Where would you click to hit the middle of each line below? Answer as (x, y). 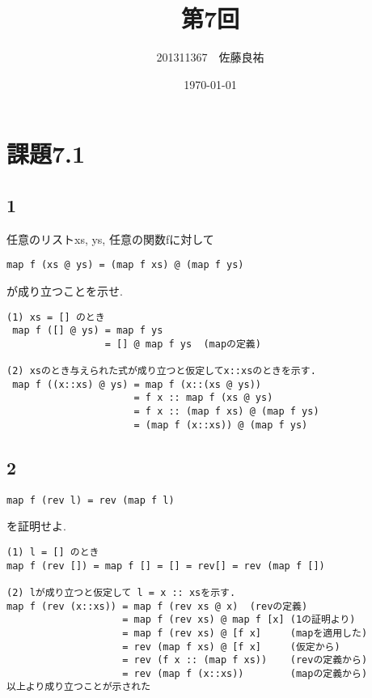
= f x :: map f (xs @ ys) (203, 398)
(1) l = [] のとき (53, 552)
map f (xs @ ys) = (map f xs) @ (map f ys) (125, 265)
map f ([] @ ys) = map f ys (88, 331)
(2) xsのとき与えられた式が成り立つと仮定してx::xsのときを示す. (161, 371)
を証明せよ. (36, 526)
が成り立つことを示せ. (65, 290)
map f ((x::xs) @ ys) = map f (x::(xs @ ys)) (137, 384)
